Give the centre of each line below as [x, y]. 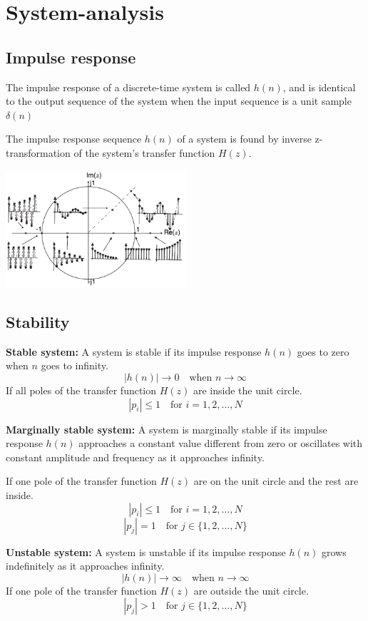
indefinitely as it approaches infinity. [85, 566]
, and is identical [319, 87]
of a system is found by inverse [244, 139]
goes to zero [323, 351]
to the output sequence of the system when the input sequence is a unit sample [179, 101]
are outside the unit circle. [251, 590]
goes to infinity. [75, 365]
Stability [38, 322]
